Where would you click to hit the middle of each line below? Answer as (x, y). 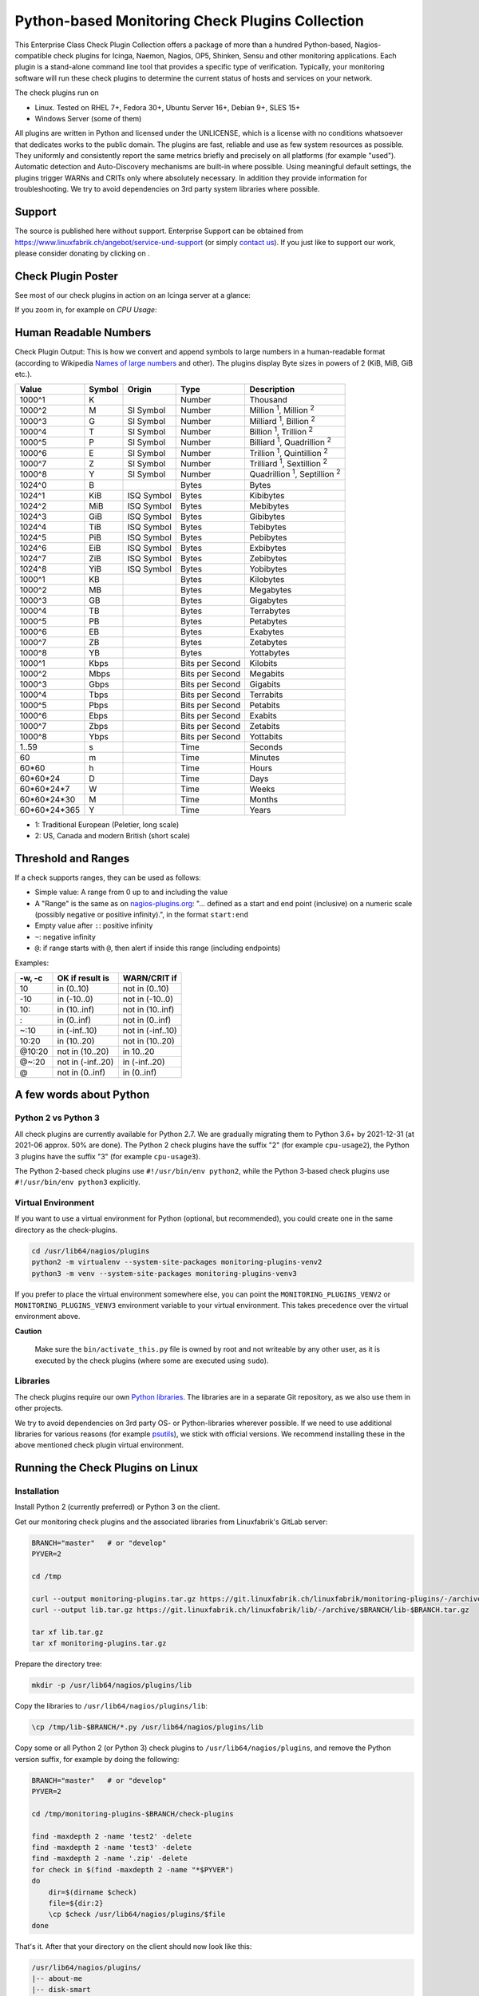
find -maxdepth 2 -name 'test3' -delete (111, 1847)
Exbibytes (268, 548)
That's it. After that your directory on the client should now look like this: (133, 1946)
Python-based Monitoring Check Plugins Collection (190, 21)
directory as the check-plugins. (66, 1230)
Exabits (263, 715)
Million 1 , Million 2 (282, 410)
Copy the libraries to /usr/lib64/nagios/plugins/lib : (111, 1706)
